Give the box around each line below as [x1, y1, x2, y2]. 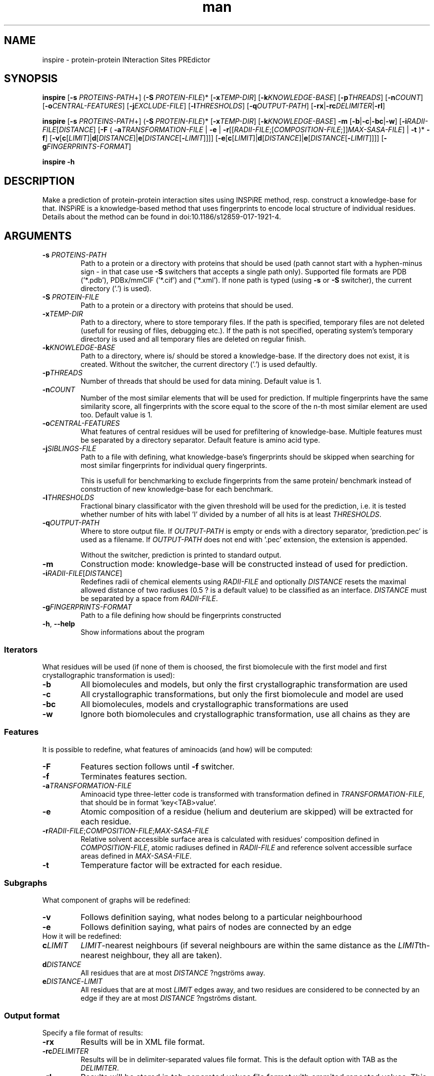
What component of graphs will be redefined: [42, 896, 190, 905]
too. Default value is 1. [80, 410, 153, 419]
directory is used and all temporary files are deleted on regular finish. [80, 335, 306, 344]
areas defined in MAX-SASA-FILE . [80, 851, 192, 860]
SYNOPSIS [4, 72, 58, 85]
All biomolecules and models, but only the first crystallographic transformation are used [80, 679, 408, 689]
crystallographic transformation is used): [42, 670, 175, 679]
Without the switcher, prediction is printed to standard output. [80, 551, 281, 560]
